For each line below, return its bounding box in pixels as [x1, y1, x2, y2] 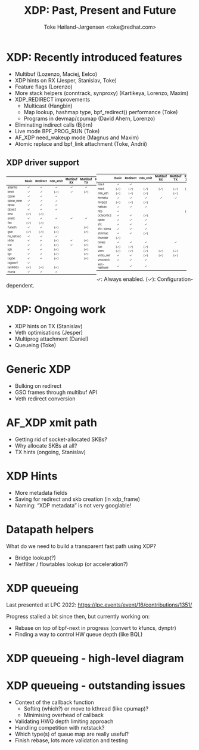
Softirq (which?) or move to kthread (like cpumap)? [23, 705, 149, 712]
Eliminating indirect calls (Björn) [14, 121, 93, 128]
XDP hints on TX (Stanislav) [14, 322, 83, 329]
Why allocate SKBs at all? [14, 442, 77, 449]
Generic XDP [6, 363, 71, 376]
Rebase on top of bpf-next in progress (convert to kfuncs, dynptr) [14, 624, 177, 631]
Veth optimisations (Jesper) [14, 329, 83, 336]
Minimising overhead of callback [23, 711, 104, 718]
